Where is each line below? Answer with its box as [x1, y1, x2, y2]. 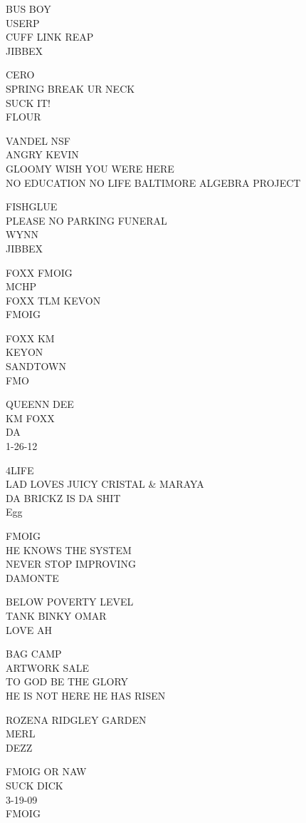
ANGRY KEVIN [6, 147, 79, 162]
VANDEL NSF [6, 133, 71, 148]
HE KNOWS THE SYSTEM [6, 542, 132, 557]
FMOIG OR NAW [6, 764, 87, 779]
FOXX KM [6, 330, 55, 345]
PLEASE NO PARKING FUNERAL [6, 213, 167, 228]
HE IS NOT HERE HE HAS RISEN [6, 687, 166, 702]
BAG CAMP [6, 646, 62, 661]
